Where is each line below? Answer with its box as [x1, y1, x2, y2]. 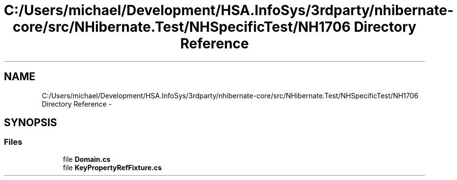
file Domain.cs [63, 155, 111, 163]
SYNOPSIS [4, 116, 57, 129]
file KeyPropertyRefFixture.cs [63, 163, 162, 172]
